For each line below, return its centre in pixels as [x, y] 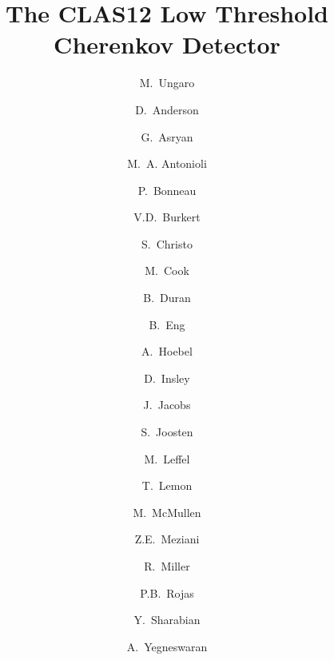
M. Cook [167, 270]
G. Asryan [167, 136]
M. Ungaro [167, 83]
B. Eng [167, 324]
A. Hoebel [167, 351]
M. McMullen [167, 512]
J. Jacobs [167, 405]
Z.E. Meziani [167, 539]
